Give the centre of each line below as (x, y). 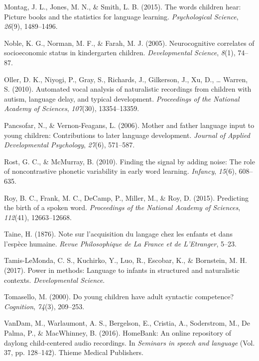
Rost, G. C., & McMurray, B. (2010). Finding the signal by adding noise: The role (129, 161)
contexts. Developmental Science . (55, 280)
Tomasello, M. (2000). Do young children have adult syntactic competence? (119, 297)
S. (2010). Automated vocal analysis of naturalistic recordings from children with (128, 89)
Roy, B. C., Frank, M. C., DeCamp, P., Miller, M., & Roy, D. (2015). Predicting (126, 197)
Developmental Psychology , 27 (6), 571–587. (69, 145)
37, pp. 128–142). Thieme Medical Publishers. (74, 352)
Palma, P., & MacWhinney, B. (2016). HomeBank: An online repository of (118, 333)
